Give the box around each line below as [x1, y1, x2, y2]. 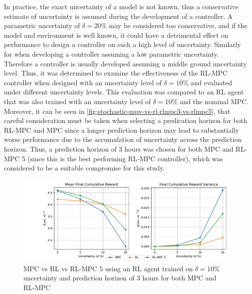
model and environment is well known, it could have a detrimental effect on [4, 30, 229, 40]
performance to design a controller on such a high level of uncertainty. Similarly [4, 39, 241, 49]
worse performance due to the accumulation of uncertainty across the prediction [4, 134, 242, 144]
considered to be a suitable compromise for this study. [4, 163, 165, 173]
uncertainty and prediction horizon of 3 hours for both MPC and [23, 273, 217, 283]
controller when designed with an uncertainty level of [4, 77, 162, 87]
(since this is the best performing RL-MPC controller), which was [27, 153, 223, 163]
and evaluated [190, 77, 232, 87]
